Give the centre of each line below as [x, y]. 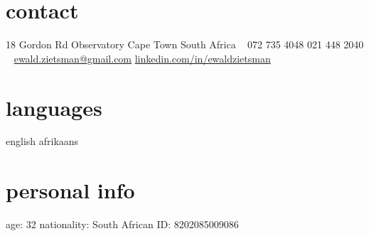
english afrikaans [42, 141]
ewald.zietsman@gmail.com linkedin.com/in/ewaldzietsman [142, 58]
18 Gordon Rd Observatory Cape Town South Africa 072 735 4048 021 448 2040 [185, 44]
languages [54, 107]
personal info [70, 190]
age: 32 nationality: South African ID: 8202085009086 [122, 224]
